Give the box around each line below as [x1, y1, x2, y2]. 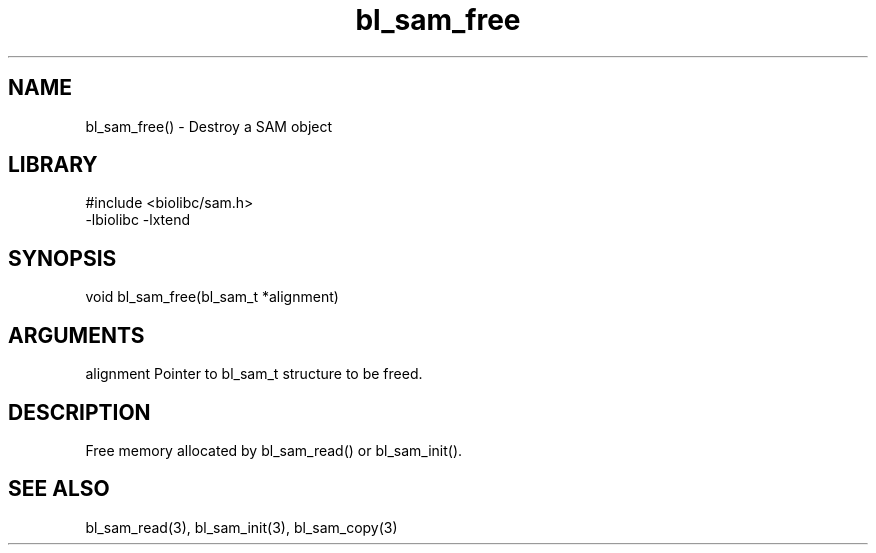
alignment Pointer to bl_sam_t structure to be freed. [85, 365, 423, 383]
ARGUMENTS [8, 322, 145, 348]
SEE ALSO [8, 476, 110, 502]
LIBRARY [8, 152, 98, 178]
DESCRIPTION [8, 399, 151, 425]
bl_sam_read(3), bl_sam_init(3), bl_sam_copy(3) [85, 518, 398, 536]
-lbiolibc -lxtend [85, 211, 191, 229]
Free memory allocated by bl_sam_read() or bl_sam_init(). [85, 441, 463, 459]
